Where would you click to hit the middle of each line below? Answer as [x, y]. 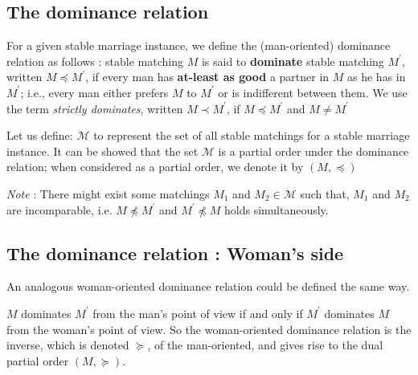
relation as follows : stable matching [95, 61]
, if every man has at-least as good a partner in [207, 77]
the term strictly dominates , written [95, 108]
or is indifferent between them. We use [313, 92]
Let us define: [40, 135]
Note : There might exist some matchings [108, 193]
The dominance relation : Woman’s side [175, 253]
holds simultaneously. [276, 209]
